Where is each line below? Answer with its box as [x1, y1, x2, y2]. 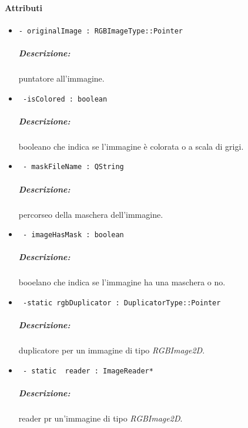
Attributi [5, 1, 42, 14]
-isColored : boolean [22, 95, 108, 103]
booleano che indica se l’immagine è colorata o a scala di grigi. [18, 140, 244, 152]
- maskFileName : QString [22, 163, 124, 171]
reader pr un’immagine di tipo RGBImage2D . [18, 412, 183, 424]
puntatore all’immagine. [18, 72, 105, 85]
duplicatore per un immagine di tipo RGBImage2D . [18, 344, 205, 356]
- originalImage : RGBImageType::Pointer [18, 26, 183, 35]
